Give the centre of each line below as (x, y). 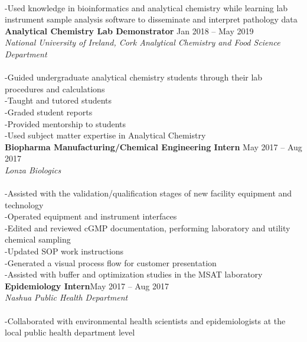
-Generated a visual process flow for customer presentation (111, 262)
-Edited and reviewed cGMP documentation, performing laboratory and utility (148, 228)
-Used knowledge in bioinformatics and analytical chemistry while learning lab (146, 7)
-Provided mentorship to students (66, 123)
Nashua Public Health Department (66, 297)
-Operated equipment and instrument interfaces (91, 216)
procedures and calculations (55, 88)
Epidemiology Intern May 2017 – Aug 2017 (87, 285)
